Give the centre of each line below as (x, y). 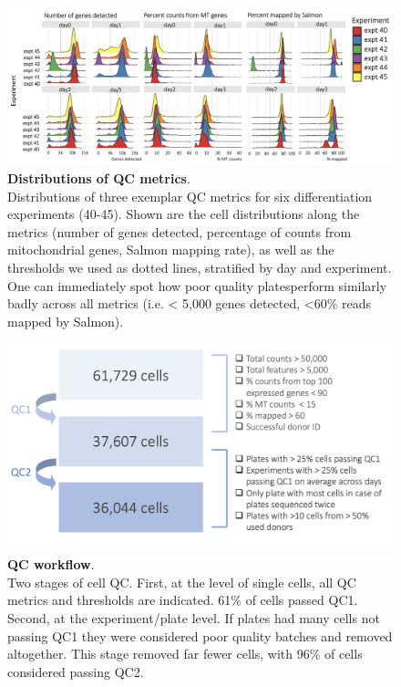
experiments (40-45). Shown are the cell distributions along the (184, 214)
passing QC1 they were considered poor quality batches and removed (200, 635)
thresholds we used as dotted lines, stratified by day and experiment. (200, 268)
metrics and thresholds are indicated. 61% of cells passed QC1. (183, 600)
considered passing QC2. (76, 671)
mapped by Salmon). (66, 321)
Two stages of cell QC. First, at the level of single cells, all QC (182, 582)
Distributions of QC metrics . (99, 178)
